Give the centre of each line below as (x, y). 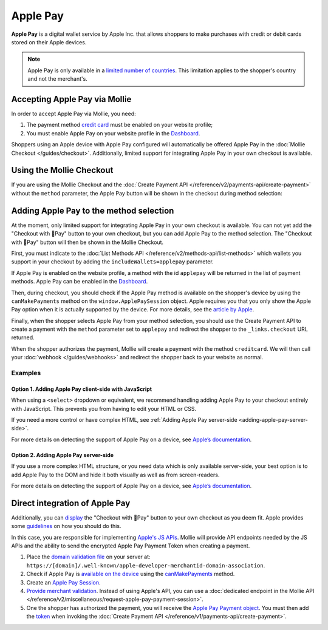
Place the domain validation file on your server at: (89, 557)
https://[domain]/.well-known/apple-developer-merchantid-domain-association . (146, 565)
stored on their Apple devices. (49, 42)
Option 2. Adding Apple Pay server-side (63, 455)
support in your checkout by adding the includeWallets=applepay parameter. (112, 262)
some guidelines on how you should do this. (66, 526)
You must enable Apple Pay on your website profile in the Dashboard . (113, 133)
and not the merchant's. (57, 79)
